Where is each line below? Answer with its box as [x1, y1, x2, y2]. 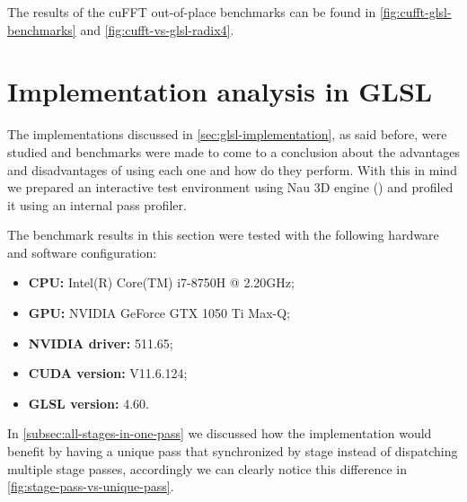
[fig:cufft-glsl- [379, 3, 452, 21]
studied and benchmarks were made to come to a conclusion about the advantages [7, 142, 460, 161]
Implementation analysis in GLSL [7, 73, 433, 110]
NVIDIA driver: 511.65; [28, 333, 173, 352]
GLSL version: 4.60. [28, 393, 149, 412]
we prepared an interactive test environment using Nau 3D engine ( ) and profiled [7, 178, 454, 197]
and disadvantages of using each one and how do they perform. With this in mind [7, 160, 457, 179]
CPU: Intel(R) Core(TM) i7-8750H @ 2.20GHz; [28, 273, 295, 292]
